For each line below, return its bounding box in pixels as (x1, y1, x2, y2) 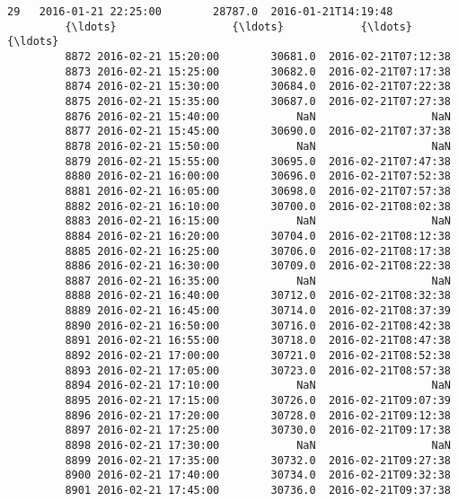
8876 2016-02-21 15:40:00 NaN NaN (65, 110, 451, 123)
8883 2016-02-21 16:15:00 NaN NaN (65, 215, 451, 228)
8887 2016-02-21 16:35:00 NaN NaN (65, 274, 451, 287)
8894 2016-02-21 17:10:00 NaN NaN (65, 379, 451, 392)
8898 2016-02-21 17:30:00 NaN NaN (65, 439, 451, 453)
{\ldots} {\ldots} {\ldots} (65, 20, 413, 33)
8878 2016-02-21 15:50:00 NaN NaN (65, 139, 451, 153)
